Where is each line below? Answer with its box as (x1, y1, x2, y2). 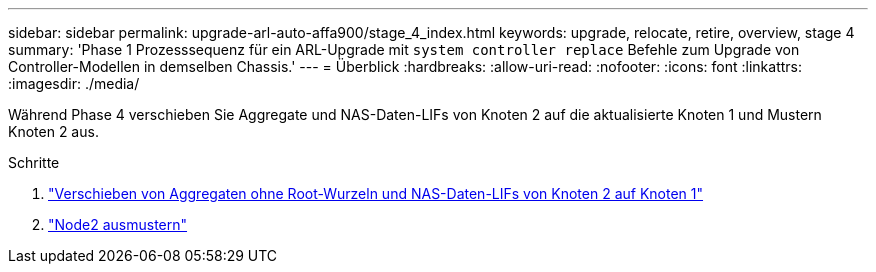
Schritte (8, 154, 60, 171)
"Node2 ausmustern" (48, 216, 188, 233)
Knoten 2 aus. (8, 123, 99, 140)
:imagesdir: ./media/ (8, 75, 140, 92)
